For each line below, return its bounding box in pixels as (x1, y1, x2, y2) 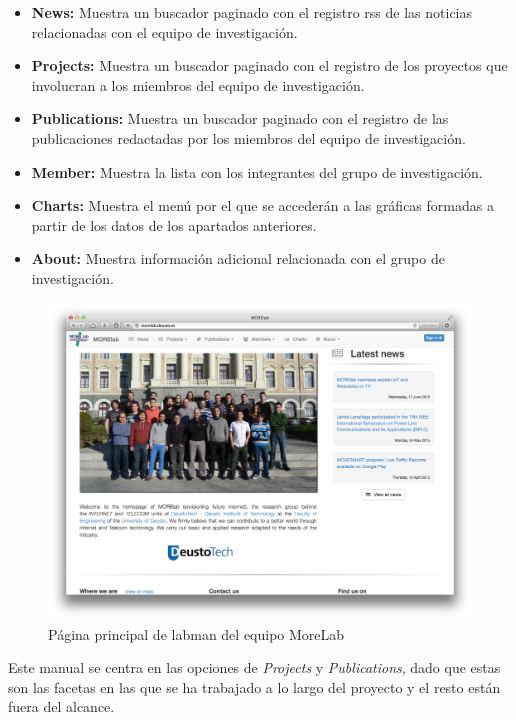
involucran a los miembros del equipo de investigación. (31, 74, 365, 95)
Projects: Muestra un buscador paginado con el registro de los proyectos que (31, 55, 508, 76)
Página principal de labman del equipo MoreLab (48, 623, 345, 644)
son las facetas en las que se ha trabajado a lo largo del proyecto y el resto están (8, 676, 501, 697)
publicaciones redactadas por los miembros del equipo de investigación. (31, 127, 466, 148)
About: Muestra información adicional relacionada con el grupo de (31, 248, 445, 269)
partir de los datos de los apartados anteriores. (31, 214, 317, 235)
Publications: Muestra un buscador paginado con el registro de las (31, 108, 449, 129)
